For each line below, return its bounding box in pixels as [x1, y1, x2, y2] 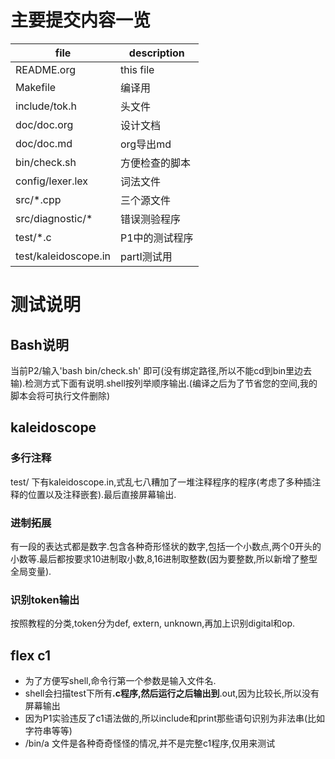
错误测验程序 [120, 212, 182, 226]
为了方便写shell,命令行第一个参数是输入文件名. [24, 675, 217, 687]
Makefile [15, 80, 57, 94]
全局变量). [10, 565, 52, 577]
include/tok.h [15, 99, 77, 113]
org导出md [120, 137, 172, 151]
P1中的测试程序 [120, 231, 194, 245]
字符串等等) [24, 725, 73, 737]
